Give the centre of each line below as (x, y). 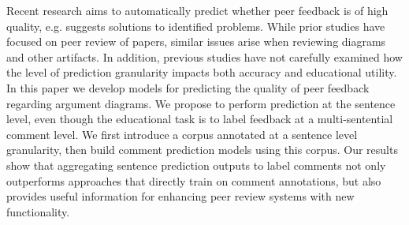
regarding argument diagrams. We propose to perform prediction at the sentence (201, 103)
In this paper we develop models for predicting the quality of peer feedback (188, 87)
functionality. (38, 211)
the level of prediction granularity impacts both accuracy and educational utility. (202, 72)
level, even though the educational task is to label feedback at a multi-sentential (200, 119)
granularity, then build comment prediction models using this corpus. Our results (202, 150)
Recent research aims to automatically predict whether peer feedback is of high (197, 10)
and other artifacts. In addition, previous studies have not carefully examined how (204, 56)
